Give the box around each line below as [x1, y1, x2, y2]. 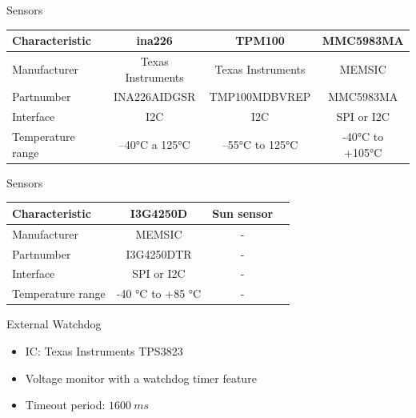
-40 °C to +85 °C [116, 285, 202, 302]
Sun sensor [212, 204, 274, 221]
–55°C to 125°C [222, 135, 298, 152]
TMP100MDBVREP [209, 88, 311, 105]
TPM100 [235, 32, 285, 49]
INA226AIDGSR [113, 88, 196, 105]
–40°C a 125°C [118, 135, 190, 152]
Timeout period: [25, 396, 106, 413]
